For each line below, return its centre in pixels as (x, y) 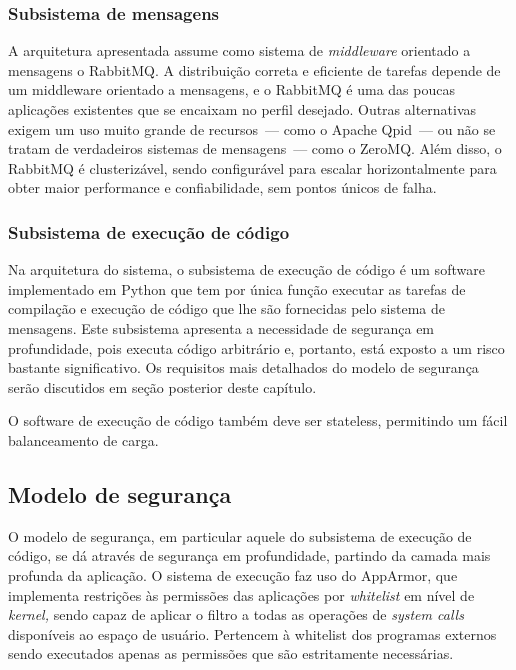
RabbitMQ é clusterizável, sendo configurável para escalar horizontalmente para (252, 167)
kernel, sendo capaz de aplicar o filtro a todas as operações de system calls (236, 614)
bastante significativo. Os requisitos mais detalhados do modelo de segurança (243, 367)
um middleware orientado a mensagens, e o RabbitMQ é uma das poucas (231, 89)
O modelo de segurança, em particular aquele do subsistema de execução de (240, 535)
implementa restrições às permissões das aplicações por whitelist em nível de (241, 594)
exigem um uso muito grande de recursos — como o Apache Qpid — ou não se (252, 128)
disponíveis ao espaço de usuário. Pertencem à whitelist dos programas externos (252, 633)
